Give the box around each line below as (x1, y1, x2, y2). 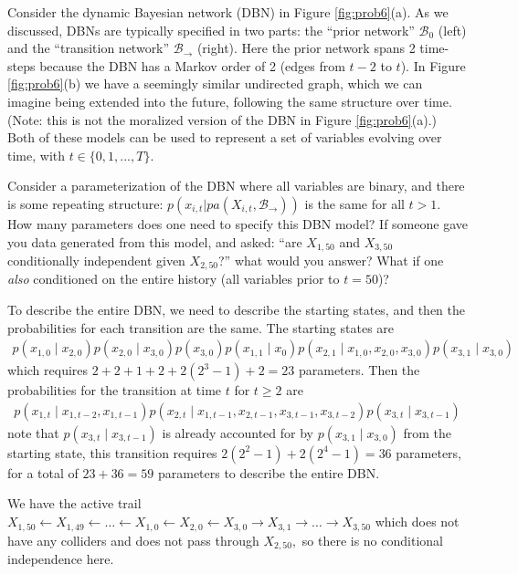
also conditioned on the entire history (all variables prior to (7, 269, 340, 288)
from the (403, 423, 452, 442)
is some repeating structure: (7, 193, 164, 213)
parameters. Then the (298, 360, 420, 380)
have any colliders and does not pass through (7, 530, 259, 549)
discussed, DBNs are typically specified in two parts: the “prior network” (7, 20, 415, 39)
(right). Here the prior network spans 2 (196, 38, 416, 57)
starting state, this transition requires (7, 443, 217, 462)
